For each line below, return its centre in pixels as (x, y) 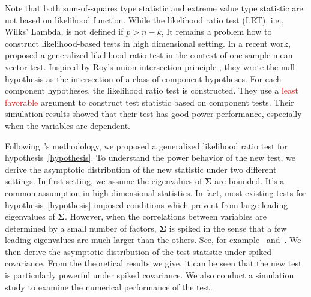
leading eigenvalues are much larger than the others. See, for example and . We (153, 240)
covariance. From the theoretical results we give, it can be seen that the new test (153, 263)
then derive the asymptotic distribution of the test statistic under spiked (138, 251)
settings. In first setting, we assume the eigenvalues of (104, 181)
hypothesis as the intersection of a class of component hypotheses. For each (143, 78)
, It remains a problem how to (216, 31)
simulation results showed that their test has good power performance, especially (153, 114)
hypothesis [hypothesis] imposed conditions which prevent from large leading (146, 204)
